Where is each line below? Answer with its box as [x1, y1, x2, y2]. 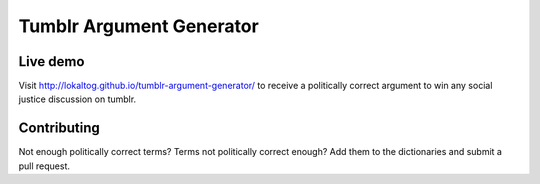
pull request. [18, 160, 70, 172]
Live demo [18, 53, 85, 70]
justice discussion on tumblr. [18, 93, 137, 105]
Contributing [18, 120, 100, 137]
